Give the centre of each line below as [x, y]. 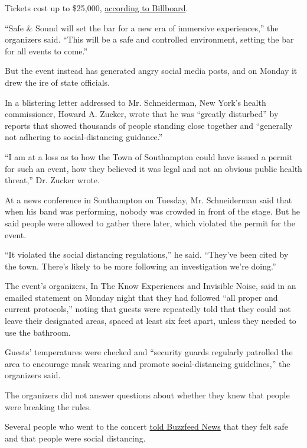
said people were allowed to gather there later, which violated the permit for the [150, 223]
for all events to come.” [46, 51]
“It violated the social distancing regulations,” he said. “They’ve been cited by [147, 254]
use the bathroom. [38, 332]
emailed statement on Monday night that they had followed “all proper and [141, 297]
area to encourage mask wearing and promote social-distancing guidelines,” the [148, 363]
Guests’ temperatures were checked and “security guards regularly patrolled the [149, 352]
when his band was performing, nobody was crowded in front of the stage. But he [153, 211]
